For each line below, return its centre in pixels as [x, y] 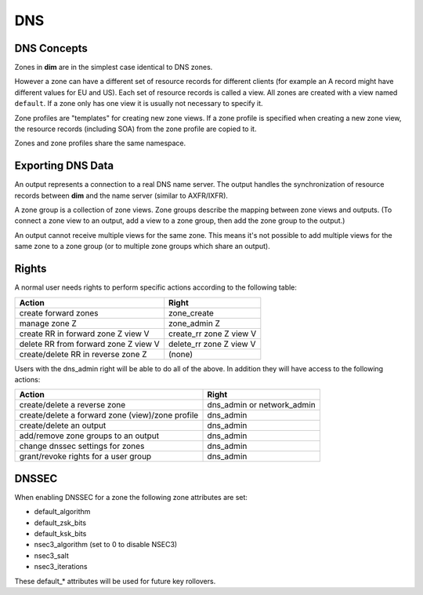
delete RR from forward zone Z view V [89, 344]
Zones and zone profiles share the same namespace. [100, 143]
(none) [181, 354]
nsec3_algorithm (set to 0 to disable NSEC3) [106, 545]
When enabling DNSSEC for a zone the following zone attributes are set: [131, 497]
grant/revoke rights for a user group [85, 457]
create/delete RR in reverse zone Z [83, 354]
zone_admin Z [195, 323]
